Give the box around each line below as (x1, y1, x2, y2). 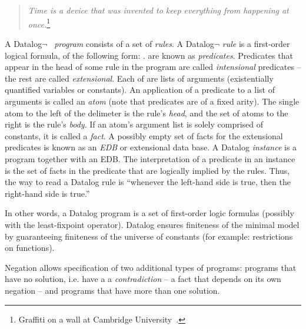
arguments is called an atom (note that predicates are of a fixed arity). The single (5, 95, 300, 107)
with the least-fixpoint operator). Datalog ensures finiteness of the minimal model (5, 218, 300, 230)
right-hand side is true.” (5, 187, 90, 199)
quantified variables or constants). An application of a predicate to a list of (5, 83, 275, 96)
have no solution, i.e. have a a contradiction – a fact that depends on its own (5, 273, 281, 285)
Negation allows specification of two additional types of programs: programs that (5, 261, 297, 273)
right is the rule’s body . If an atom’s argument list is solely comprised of (5, 118, 264, 130)
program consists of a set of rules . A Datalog (54, 38, 214, 50)
